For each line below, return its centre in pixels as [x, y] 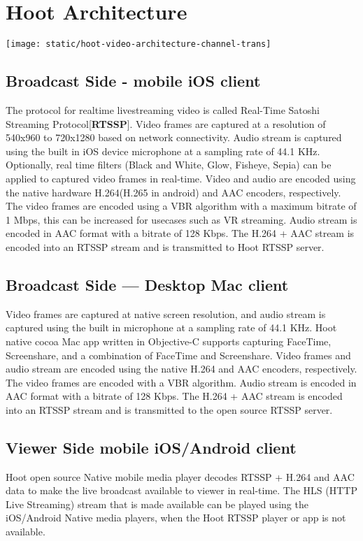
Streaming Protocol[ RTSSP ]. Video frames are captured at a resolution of [166, 123]
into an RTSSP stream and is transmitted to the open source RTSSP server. [169, 409]
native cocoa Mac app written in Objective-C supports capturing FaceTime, [169, 341]
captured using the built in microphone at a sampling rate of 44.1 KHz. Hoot [171, 327]
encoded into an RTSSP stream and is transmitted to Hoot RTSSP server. [165, 246]
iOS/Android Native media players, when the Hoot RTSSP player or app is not [176, 518]
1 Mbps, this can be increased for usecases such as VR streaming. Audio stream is [181, 219]
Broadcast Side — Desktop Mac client [147, 284]
